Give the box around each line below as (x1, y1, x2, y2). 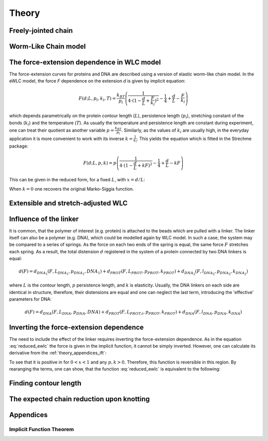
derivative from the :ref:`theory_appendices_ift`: (9, 350, 107, 356)
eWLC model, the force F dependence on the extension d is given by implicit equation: (9, 78, 186, 84)
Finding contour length (9, 379, 81, 387)
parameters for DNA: (9, 296, 52, 302)
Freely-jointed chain (9, 26, 73, 35)
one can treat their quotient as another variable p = (9, 127, 114, 133)
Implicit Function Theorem (9, 426, 74, 433)
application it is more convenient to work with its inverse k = (9, 136, 133, 142)
